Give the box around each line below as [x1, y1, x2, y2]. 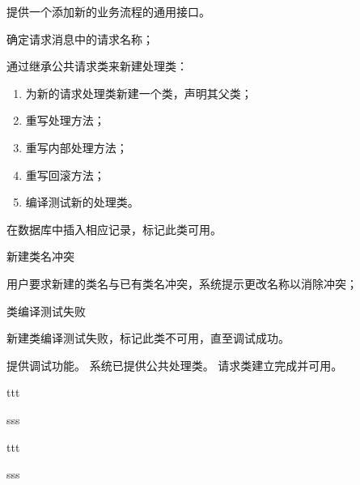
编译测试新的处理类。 [25, 194, 139, 211]
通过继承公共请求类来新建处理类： [6, 57, 188, 74]
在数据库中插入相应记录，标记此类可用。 [6, 220, 222, 237]
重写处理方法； [25, 112, 105, 129]
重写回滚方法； [25, 166, 105, 183]
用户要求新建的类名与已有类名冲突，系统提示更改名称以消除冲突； [6, 274, 358, 291]
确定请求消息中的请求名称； [6, 30, 154, 47]
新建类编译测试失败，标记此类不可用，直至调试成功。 [6, 330, 290, 347]
